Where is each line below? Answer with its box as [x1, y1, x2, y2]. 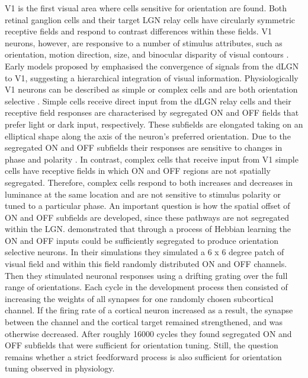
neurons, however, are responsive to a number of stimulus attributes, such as [5, 36, 283, 49]
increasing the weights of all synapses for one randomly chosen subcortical [5, 292, 274, 304]
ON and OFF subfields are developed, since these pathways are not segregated [5, 211, 290, 223]
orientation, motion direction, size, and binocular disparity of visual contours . [5, 48, 289, 61]
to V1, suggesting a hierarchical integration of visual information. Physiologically [5, 71, 299, 84]
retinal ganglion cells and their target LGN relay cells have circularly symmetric [5, 13, 295, 26]
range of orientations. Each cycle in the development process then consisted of [5, 281, 288, 293]
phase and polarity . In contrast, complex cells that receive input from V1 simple [5, 153, 299, 165]
